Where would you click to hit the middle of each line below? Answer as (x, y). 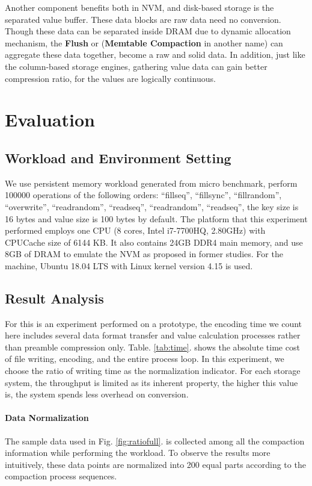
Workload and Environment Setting (118, 157)
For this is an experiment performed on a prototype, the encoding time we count (154, 323)
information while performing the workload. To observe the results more (138, 453)
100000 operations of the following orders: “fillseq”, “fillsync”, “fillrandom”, (143, 195)
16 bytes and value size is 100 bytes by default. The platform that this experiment (156, 218)
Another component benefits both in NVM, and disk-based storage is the (139, 7)
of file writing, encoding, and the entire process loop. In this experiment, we (145, 359)
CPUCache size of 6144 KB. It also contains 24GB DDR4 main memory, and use (154, 242)
